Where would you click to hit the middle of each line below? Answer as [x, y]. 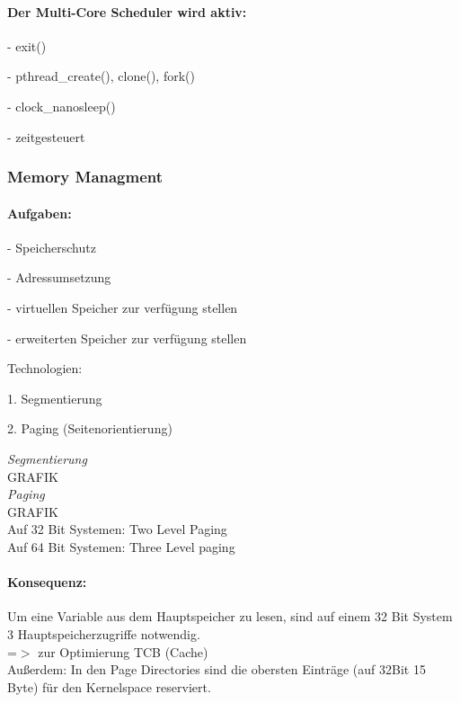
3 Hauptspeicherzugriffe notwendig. [104, 633]
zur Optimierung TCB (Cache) [123, 651]
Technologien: [45, 368]
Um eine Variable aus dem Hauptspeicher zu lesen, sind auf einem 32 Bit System [230, 616]
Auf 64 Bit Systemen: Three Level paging [121, 546]
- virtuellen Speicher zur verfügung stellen [123, 307]
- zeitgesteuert [46, 136]
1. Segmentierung [55, 398]
